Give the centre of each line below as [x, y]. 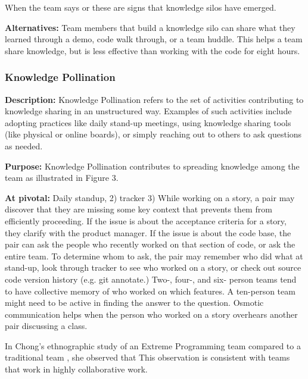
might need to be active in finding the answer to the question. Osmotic [134, 303]
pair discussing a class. [46, 326]
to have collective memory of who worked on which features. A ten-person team [150, 291]
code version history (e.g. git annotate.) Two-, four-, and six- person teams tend [151, 279]
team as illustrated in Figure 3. [62, 178]
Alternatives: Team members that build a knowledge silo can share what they [150, 27]
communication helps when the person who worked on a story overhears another [151, 314]
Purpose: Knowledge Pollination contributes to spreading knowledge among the [152, 166]
